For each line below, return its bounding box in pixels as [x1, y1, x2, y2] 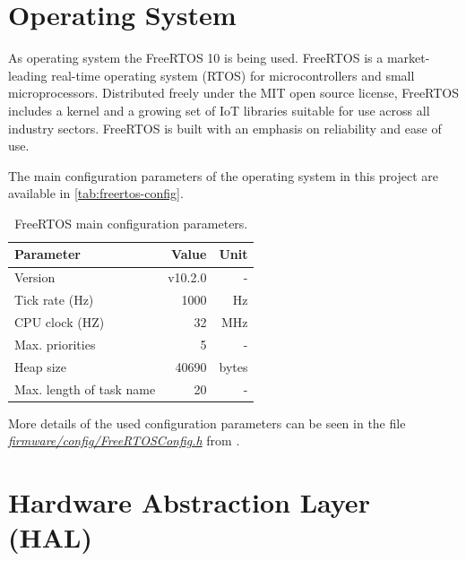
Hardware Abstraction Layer [8, 484, 370, 520]
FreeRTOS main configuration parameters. [14, 213, 248, 232]
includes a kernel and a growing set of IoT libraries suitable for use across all [8, 100, 430, 119]
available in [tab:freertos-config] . [8, 184, 184, 203]
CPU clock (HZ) [14, 313, 105, 331]
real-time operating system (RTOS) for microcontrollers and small [51, 65, 415, 84]
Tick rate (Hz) [14, 290, 94, 309]
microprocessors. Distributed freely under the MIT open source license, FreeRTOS [8, 83, 460, 102]
